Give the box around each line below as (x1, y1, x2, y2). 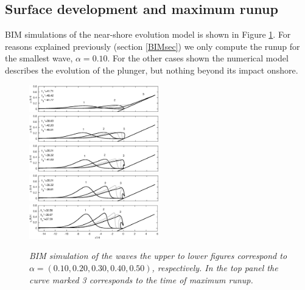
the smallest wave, (5, 52, 73, 64)
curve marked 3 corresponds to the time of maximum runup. (29, 273, 253, 286)
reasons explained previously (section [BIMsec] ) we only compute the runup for (5, 40, 300, 52)
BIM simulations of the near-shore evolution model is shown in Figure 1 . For (5, 28, 291, 41)
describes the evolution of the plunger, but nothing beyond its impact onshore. (5, 63, 298, 76)
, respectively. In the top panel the (152, 261, 278, 274)
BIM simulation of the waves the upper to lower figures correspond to (29, 249, 287, 262)
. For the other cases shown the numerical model (107, 52, 289, 64)
